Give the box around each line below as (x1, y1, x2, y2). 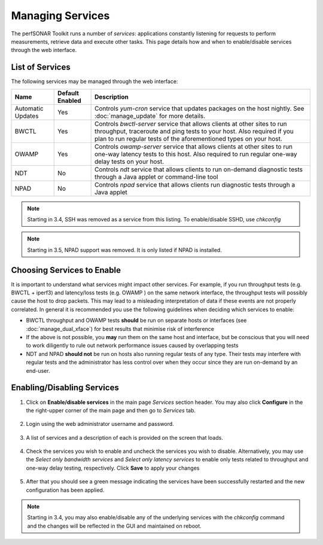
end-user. (26, 367, 50, 374)
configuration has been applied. (26, 486, 105, 494)
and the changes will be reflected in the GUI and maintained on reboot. (27, 522, 202, 529)
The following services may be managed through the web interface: (11, 78, 178, 85)
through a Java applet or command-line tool (94, 172, 218, 181)
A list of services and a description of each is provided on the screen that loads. (26, 434, 224, 441)
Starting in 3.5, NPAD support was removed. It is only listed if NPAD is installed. (27, 246, 223, 254)
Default (57, 89, 79, 97)
